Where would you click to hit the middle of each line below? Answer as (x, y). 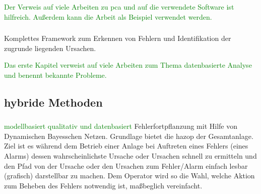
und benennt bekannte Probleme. (55, 75)
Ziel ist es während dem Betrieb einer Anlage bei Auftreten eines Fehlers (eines (126, 146)
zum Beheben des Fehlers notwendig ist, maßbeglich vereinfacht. (103, 185)
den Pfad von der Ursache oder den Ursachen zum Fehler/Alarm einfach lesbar (126, 165)
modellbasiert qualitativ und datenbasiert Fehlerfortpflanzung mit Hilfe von (121, 126)
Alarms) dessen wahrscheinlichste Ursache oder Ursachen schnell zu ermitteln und (130, 155)
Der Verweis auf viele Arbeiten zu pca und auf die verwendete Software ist (119, 7)
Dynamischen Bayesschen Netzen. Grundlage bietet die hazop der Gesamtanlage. (129, 136)
